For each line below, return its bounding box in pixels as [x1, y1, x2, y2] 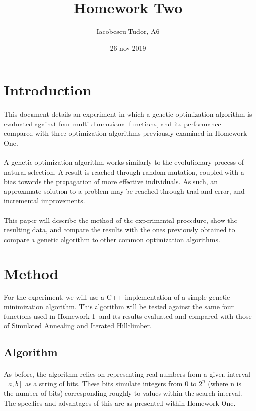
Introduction [4, 80, 92, 100]
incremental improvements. [4, 195, 85, 206]
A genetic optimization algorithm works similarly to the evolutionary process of [4, 157, 244, 167]
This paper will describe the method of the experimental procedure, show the [4, 215, 237, 225]
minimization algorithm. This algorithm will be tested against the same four [4, 301, 234, 312]
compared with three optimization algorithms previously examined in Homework [4, 128, 247, 138]
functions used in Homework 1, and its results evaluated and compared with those [4, 311, 252, 321]
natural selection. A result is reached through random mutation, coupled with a [4, 166, 244, 177]
